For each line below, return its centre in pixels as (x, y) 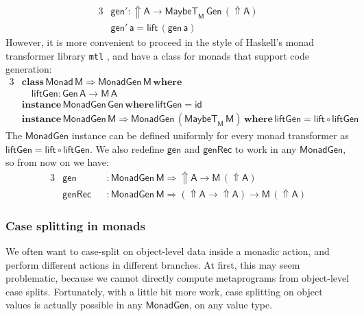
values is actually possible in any (74, 305)
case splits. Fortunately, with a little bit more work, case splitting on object (164, 291)
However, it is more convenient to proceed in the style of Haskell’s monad (160, 42)
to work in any (266, 148)
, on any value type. (231, 305)
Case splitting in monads (75, 225)
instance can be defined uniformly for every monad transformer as (210, 135)
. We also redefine (127, 148)
